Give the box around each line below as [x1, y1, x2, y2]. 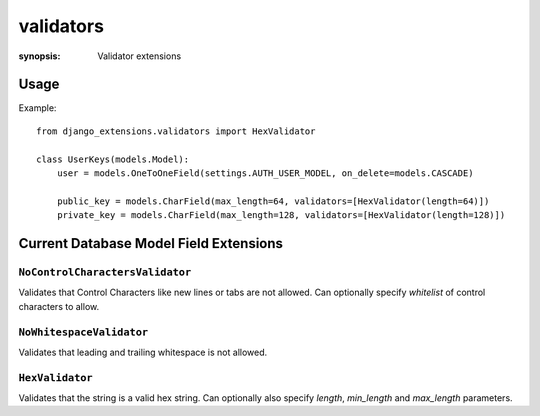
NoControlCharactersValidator [18, 265, 192, 279]
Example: [18, 102, 57, 114]
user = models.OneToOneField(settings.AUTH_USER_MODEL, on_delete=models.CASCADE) [56, 168, 474, 179]
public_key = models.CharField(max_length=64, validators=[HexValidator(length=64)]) [56, 195, 490, 207]
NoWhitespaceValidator [18, 325, 149, 339]
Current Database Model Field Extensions [18, 235, 284, 252]
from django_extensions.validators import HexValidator [36, 125, 316, 137]
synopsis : [18, 50, 61, 62]
